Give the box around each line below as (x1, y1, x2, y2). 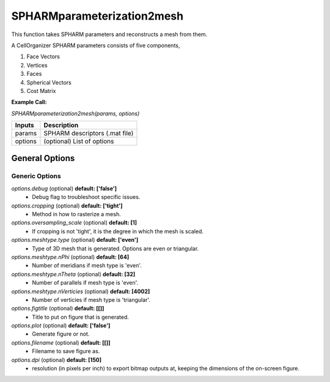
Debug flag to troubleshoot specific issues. (32, 193, 141, 201)
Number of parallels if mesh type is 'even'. (32, 279, 139, 286)
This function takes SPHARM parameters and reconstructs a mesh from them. (11, 31, 208, 38)
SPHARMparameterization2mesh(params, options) (11, 110, 140, 117)
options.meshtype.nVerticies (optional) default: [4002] (11, 288, 150, 295)
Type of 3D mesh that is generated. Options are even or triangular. (32, 245, 199, 252)
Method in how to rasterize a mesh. (32, 211, 122, 217)
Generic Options (11, 172, 61, 181)
